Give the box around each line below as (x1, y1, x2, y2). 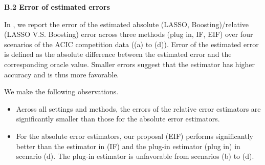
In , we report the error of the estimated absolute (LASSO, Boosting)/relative (4, 18, 249, 29)
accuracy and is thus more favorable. (4, 69, 119, 79)
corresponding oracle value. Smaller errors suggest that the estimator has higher (4, 58, 255, 69)
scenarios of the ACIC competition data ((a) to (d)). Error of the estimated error (4, 38, 259, 49)
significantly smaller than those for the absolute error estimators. (16, 113, 220, 124)
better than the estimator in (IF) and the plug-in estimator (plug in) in (16, 140, 240, 151)
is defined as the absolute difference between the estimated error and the (4, 49, 232, 59)
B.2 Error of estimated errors (4, 2, 110, 12)
